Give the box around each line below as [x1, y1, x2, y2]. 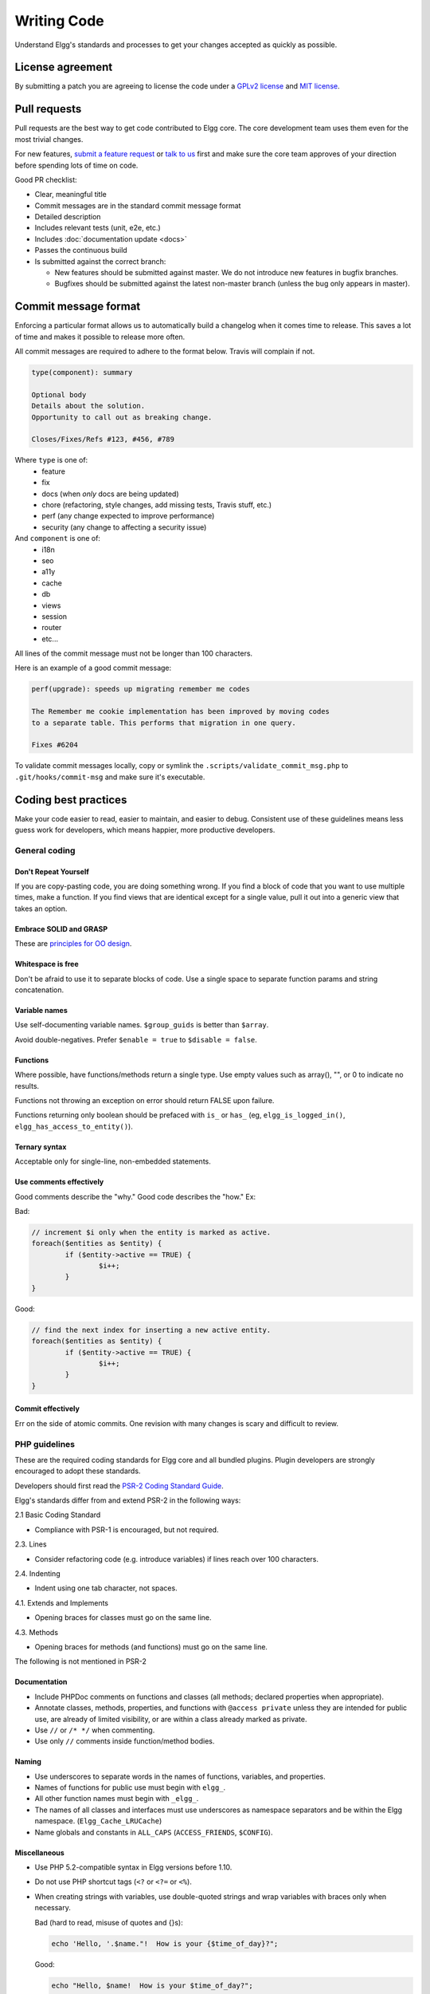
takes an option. [14, 904, 68, 913]
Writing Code [14, 12, 105, 30]
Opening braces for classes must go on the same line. [34, 1613, 212, 1622]
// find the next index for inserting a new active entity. [31, 1325, 272, 1334]
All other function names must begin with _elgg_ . [34, 1794, 199, 1803]
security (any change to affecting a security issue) [41, 522, 207, 532]
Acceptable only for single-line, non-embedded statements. [14, 1157, 211, 1166]
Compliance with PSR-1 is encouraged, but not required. [34, 1524, 219, 1535]
